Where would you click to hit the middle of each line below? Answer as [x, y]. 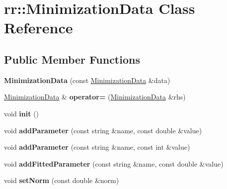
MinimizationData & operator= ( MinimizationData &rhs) [95, 97]
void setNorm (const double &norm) [62, 180]
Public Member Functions [72, 59]
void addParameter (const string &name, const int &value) [97, 147]
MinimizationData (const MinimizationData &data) [87, 80]
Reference [38, 28]
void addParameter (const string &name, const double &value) [103, 130]
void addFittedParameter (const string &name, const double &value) [114, 163]
